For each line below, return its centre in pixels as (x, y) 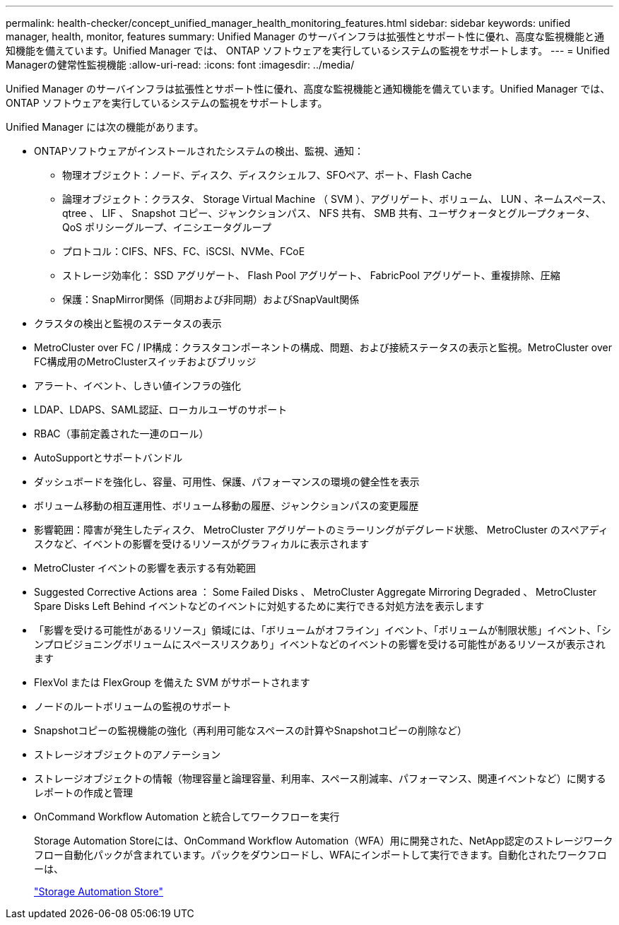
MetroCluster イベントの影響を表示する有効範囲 (145, 568)
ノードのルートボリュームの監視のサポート (133, 706)
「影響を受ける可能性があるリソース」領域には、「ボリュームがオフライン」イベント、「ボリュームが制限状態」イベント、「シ (323, 630)
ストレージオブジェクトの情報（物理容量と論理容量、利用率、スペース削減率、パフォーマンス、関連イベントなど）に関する (320, 778)
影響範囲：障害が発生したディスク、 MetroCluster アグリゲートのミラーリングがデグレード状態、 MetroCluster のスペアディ (321, 530)
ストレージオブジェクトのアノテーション (128, 754)
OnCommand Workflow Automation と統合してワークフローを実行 (187, 817)
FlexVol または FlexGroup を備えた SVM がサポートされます (172, 682)
